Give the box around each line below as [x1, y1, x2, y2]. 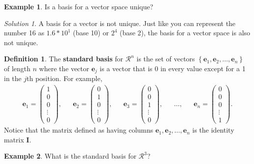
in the [4, 73, 22, 83]
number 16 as [4, 27, 45, 38]
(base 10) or [73, 27, 109, 38]
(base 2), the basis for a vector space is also [119, 27, 251, 38]
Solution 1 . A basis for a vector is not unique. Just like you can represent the [4, 18, 236, 28]
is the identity [192, 125, 234, 135]
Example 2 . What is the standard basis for [4, 151, 137, 161]
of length [4, 63, 31, 73]
